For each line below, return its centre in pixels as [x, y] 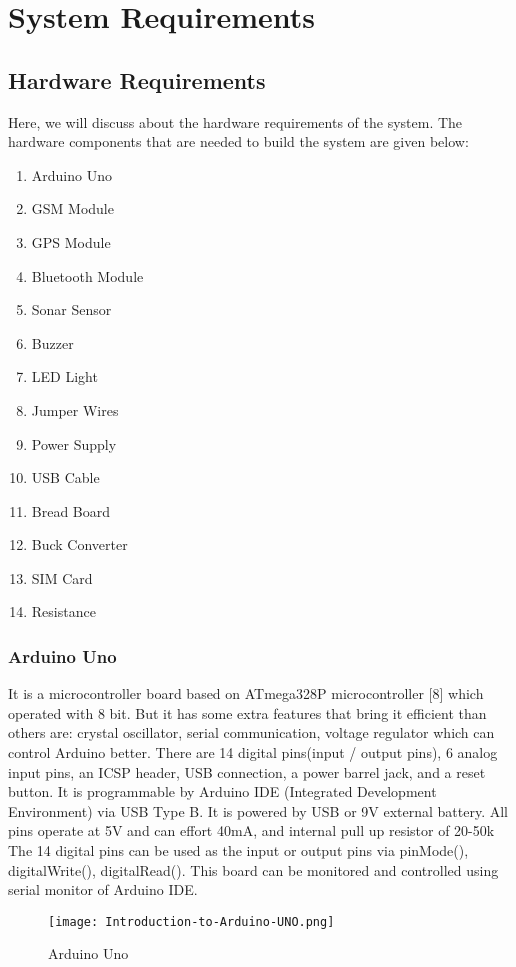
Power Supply [74, 443]
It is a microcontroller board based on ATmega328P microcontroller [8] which [246, 693]
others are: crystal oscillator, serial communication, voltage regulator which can [251, 732]
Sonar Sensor [71, 309]
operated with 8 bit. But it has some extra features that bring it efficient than [247, 712]
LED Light [64, 376]
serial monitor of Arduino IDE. [103, 889]
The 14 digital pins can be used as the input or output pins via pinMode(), [238, 850]
